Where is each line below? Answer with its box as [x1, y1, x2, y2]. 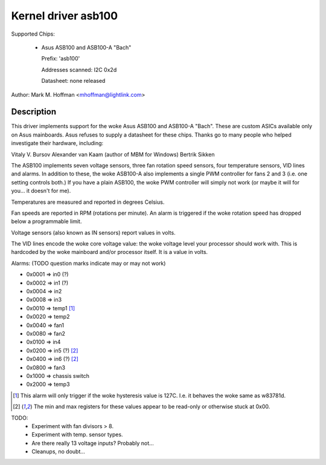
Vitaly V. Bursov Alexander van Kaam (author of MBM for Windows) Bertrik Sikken [11, 151, 215, 158]
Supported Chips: [11, 30, 56, 37]
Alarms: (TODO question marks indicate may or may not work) [11, 259, 166, 267]
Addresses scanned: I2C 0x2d [41, 66, 117, 73]
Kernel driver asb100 [11, 9, 118, 22]
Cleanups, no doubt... [31, 448, 86, 455]
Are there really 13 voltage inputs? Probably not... [31, 439, 154, 447]
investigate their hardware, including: [11, 140, 104, 147]
